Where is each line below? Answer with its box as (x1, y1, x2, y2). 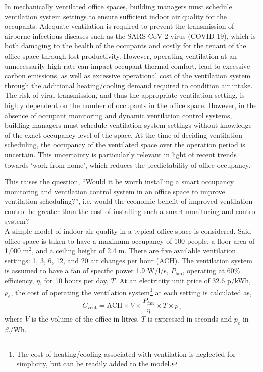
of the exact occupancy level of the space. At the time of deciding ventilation (5, 129, 242, 140)
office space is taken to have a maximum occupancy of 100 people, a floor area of (5, 235, 255, 246)
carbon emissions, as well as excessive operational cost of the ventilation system (5, 70, 251, 81)
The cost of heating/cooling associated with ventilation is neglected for (16, 348, 236, 359)
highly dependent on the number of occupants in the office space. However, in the (5, 99, 257, 110)
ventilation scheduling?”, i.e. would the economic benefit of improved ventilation (5, 196, 253, 206)
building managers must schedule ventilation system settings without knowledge (5, 120, 252, 130)
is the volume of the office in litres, (31, 313, 139, 324)
